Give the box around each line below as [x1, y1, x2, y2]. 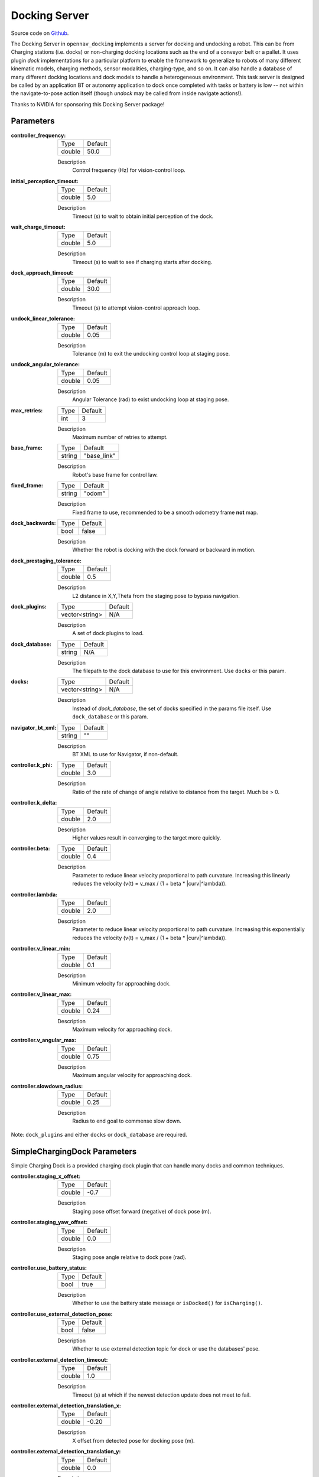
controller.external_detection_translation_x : [11, 1402, 121, 1409]
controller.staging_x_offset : [11, 1173, 81, 1180]
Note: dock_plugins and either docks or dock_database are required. [11, 1131, 187, 1138]
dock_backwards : [11, 519, 56, 526]
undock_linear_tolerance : [11, 315, 75, 322]
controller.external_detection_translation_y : [11, 1448, 121, 1455]
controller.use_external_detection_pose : [11, 1310, 113, 1317]
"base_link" [83, 452, 116, 460]
